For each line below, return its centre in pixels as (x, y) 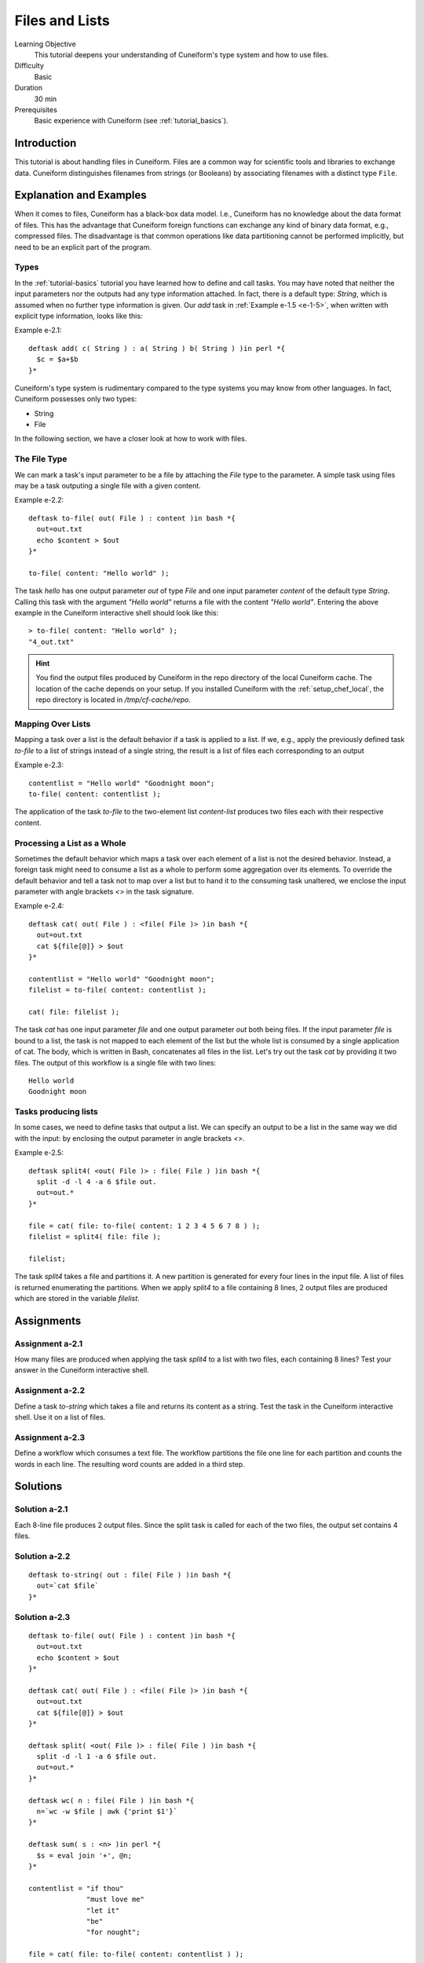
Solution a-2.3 (42, 1617)
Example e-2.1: (38, 331)
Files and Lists (62, 20)
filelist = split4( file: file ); (95, 1236)
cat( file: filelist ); (74, 1012)
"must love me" (116, 1899)
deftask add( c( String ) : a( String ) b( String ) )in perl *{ (157, 348)
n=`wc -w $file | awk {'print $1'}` (107, 1811)
